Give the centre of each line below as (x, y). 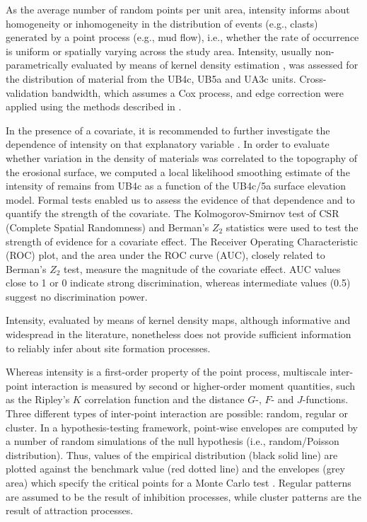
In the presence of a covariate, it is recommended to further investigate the (168, 130)
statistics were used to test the (292, 227)
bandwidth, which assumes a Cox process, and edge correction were (198, 92)
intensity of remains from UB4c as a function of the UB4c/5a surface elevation (176, 186)
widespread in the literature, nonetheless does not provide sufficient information (179, 334)
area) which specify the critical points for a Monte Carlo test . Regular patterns (179, 482)
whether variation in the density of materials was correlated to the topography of (182, 157)
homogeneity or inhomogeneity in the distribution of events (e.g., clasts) (162, 23)
